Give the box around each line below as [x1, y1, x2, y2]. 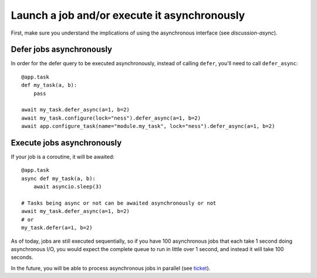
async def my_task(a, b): [21, 175, 96, 182]
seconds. [11, 254, 33, 261]
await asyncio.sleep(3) [33, 184, 102, 190]
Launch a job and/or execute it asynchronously [11, 9, 245, 22]
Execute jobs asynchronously [11, 138, 122, 148]
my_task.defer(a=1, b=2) [21, 225, 93, 231]
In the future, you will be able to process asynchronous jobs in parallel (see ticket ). [11, 265, 211, 272]
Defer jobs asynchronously [11, 45, 113, 55]
